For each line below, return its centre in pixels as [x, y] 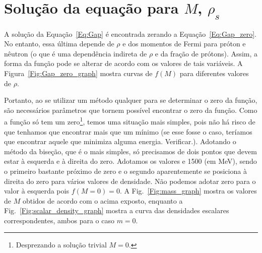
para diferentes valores [214, 73]
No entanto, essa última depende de [59, 44]
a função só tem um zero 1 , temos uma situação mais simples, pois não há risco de [130, 121]
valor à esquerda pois [37, 191]
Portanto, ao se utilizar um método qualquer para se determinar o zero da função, [131, 100]
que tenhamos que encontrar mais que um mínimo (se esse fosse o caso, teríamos [128, 131]
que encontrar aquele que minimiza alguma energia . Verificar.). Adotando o [120, 141]
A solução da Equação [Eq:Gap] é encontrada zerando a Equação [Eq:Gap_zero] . [130, 34]
